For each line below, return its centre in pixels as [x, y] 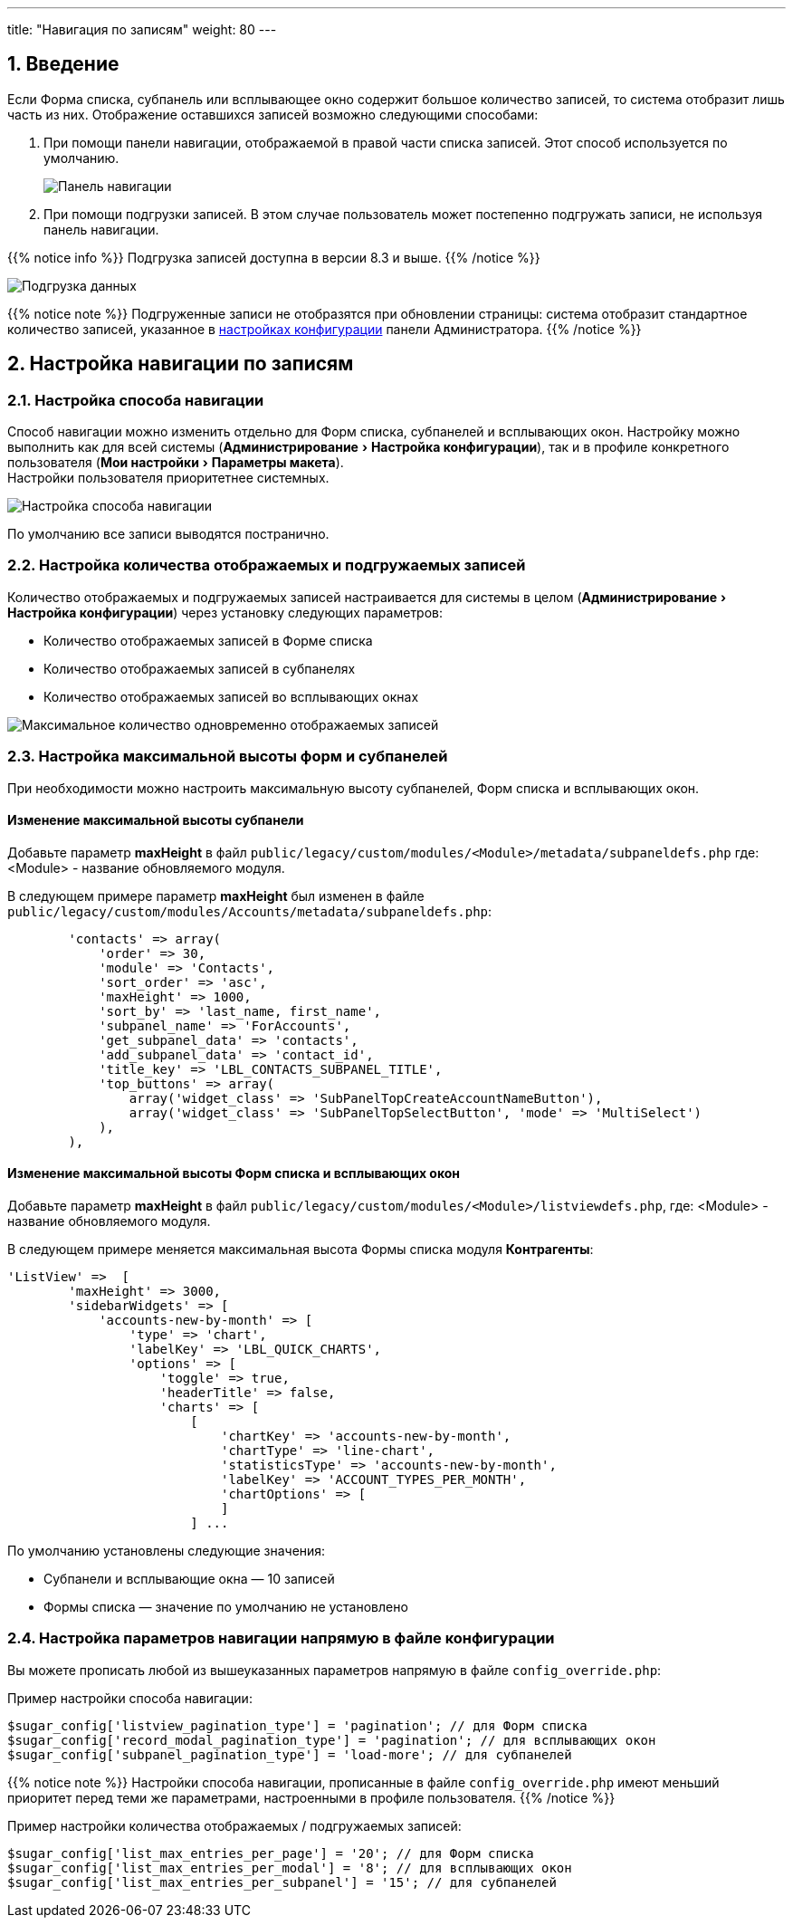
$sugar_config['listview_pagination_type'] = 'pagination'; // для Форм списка [297, 1725]
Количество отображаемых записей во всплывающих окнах [231, 696]
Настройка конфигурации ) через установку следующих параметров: [225, 612]
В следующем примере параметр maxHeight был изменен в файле [216, 895]
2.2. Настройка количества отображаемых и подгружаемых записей [267, 565]
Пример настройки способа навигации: [130, 1698]
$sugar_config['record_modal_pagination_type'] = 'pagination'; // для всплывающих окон [332, 1740]
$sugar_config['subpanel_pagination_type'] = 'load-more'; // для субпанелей [290, 1754]
